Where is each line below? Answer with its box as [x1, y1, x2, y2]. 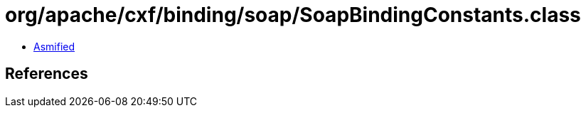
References [5, 65, 88, 83]
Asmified [33, 40, 75, 53]
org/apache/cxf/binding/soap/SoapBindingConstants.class [5, 3, 581, 27]
